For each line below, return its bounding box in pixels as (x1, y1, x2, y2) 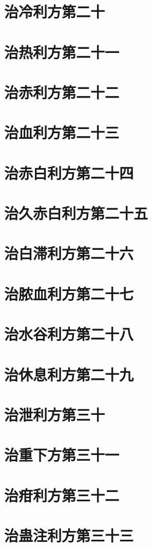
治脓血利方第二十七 (4, 283, 134, 304)
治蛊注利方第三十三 (4, 525, 134, 546)
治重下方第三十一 (4, 444, 120, 465)
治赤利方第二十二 (4, 81, 120, 102)
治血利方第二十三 (4, 122, 120, 143)
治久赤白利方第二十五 (4, 203, 148, 224)
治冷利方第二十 (4, 1, 105, 22)
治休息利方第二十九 (4, 363, 134, 385)
